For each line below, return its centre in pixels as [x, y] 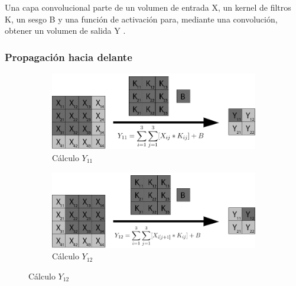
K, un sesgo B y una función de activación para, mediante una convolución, [141, 19]
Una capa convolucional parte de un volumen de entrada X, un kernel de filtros [148, 7]
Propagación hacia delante [69, 57]
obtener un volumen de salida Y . [65, 30]
